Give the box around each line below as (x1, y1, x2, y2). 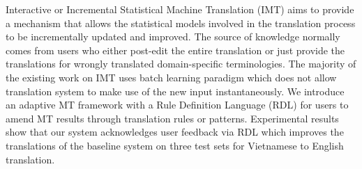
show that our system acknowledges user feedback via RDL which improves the (6, 124, 344, 139)
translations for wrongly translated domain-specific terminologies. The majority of (6, 56, 356, 71)
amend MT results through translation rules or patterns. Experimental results (6, 111, 339, 125)
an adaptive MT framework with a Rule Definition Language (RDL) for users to (6, 97, 349, 112)
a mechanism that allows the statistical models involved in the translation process (6, 15, 356, 30)
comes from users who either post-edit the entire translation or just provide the (6, 42, 345, 57)
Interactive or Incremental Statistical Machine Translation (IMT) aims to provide (6, 2, 354, 16)
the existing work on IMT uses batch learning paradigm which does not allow (6, 70, 337, 84)
